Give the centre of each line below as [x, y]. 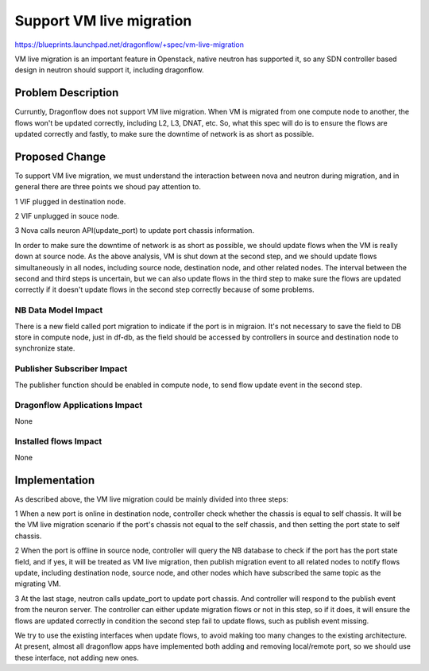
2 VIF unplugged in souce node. [67, 216]
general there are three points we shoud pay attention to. [108, 187]
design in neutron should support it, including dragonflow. [109, 70]
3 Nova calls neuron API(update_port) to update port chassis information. [134, 231]
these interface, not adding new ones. [77, 657]
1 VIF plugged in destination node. [70, 201]
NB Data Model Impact [59, 310]
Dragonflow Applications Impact [79, 405]
